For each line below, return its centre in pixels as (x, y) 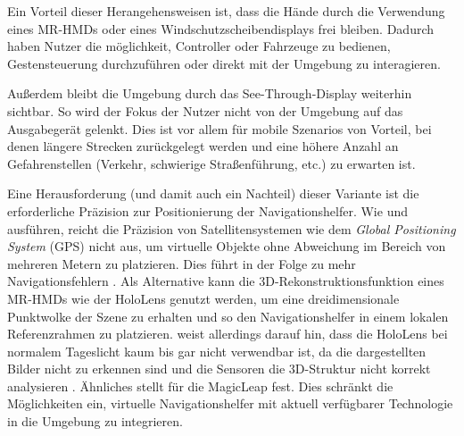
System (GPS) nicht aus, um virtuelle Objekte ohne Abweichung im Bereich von (227, 246)
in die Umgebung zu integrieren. (95, 421)
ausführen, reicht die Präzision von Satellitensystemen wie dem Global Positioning (232, 228)
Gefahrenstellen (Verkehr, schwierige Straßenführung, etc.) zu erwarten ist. (211, 163)
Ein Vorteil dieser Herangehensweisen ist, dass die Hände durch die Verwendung (226, 11)
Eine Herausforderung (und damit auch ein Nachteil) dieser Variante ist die (213, 193)
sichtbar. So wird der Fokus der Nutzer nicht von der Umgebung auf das (205, 110)
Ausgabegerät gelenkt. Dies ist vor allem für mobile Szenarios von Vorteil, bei (220, 128)
